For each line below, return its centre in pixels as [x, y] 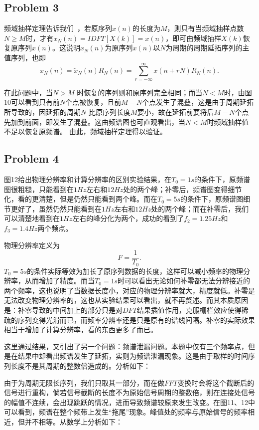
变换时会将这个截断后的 [216, 382]
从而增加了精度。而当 [60, 281]
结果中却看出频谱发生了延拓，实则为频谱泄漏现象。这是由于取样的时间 [133, 356]
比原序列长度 [109, 111]
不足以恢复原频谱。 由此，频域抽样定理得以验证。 [85, 131]
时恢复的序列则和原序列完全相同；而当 [140, 92]
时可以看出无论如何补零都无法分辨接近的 [184, 281]
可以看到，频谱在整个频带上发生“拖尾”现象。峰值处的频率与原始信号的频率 [126, 412]
